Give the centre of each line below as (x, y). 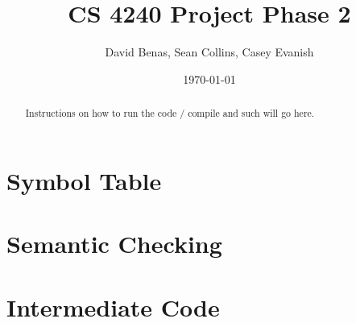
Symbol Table (84, 180)
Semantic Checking (114, 244)
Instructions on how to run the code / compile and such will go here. (170, 113)
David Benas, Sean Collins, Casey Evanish (209, 52)
